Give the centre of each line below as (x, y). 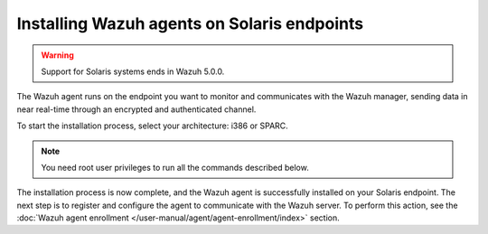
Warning (57, 55)
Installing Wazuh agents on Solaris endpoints (190, 23)
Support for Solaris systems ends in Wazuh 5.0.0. (133, 71)
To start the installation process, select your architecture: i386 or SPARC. (152, 126)
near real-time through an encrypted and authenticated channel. (136, 109)
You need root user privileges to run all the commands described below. (175, 167)
